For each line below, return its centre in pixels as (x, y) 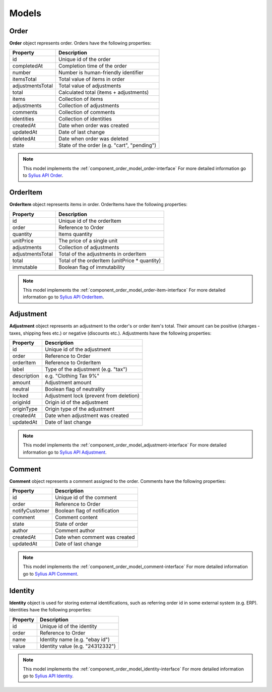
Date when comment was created (95, 537)
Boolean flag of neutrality (75, 389)
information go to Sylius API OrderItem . (63, 297)
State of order (71, 524)
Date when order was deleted (93, 139)
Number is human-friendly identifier (101, 73)
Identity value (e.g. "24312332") (78, 646)
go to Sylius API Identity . (48, 676)
